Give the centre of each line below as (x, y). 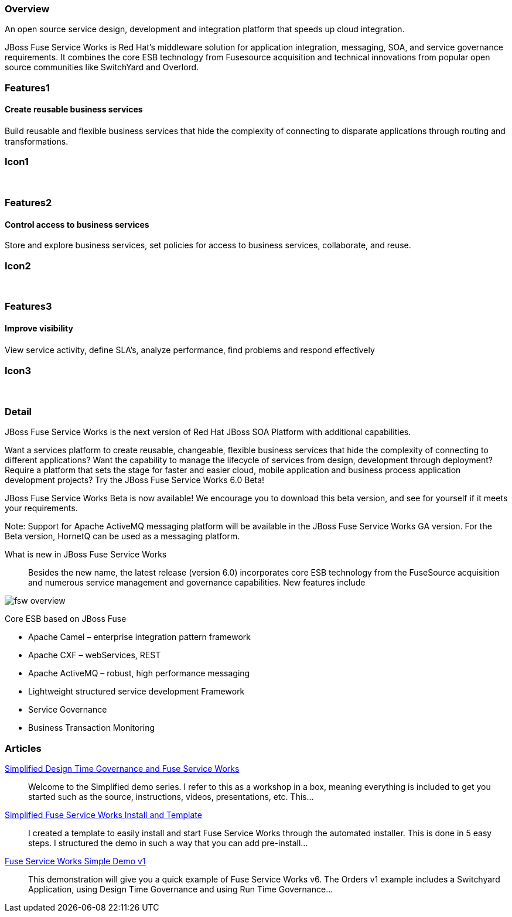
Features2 (28, 203)
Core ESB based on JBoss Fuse (66, 619)
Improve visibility (39, 329)
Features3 (28, 307)
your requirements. (41, 508)
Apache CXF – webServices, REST (95, 655)
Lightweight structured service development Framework (136, 692)
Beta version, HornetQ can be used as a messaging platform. (122, 536)
